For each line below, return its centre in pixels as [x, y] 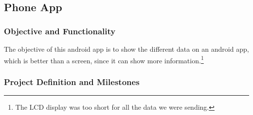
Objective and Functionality [60, 31]
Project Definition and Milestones [72, 81]
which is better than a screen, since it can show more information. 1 [104, 59]
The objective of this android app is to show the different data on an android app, [126, 49]
